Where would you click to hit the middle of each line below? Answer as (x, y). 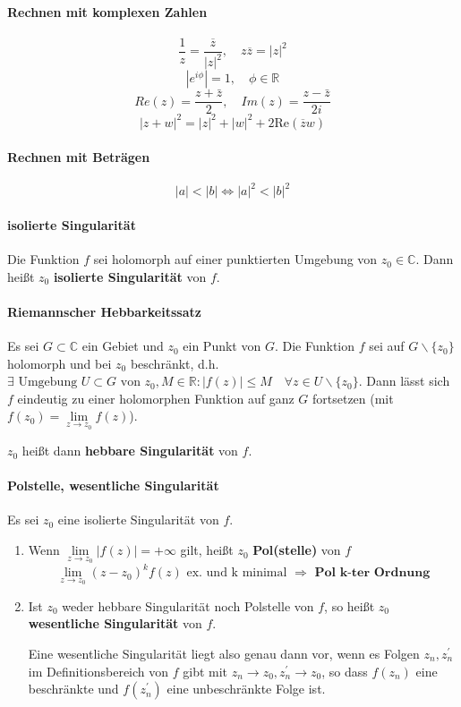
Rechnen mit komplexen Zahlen (107, 11)
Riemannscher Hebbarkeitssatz (104, 311)
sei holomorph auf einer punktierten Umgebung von (235, 259)
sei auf (387, 346)
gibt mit (205, 671)
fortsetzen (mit (353, 398)
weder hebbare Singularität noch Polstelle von (188, 605)
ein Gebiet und (123, 346)
